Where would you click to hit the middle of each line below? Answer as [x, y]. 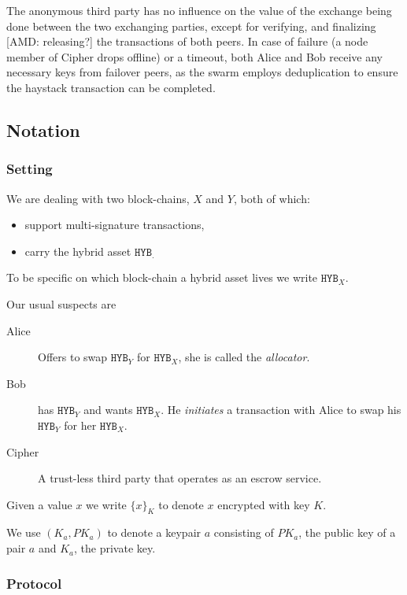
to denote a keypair [154, 532]
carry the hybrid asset [78, 251]
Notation [43, 129]
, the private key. [115, 548]
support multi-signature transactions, [115, 225]
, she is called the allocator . [244, 357]
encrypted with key [264, 504]
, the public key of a [347, 532]
